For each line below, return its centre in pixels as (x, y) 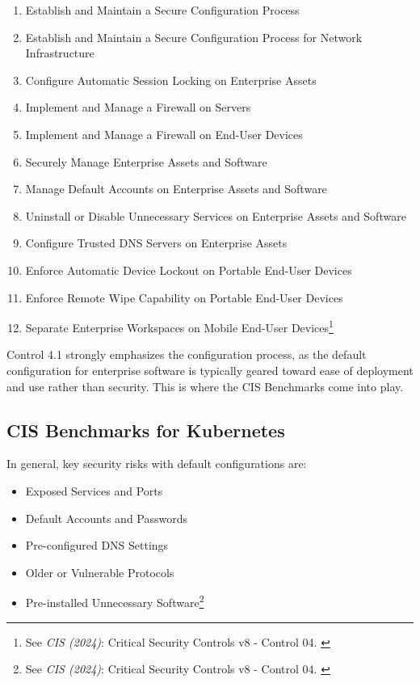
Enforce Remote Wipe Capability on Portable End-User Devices (184, 297)
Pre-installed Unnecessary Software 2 (115, 601)
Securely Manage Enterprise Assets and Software (146, 161)
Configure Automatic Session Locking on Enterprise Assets (171, 80)
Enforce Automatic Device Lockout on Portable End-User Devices (189, 270)
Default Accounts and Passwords (107, 518)
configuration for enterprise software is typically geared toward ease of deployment (210, 370)
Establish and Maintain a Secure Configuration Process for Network (194, 37)
